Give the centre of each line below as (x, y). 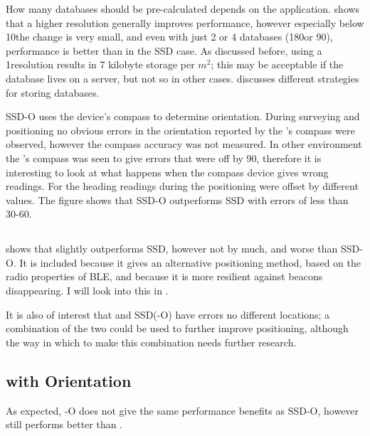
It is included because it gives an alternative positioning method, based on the (190, 262)
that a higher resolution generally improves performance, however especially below (185, 22)
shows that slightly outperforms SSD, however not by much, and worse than (172, 249)
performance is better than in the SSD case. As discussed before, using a (164, 50)
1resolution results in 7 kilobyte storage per (100, 64)
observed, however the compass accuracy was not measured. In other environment (184, 144)
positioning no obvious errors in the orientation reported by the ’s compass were (180, 130)
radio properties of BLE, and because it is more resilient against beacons (164, 276)
